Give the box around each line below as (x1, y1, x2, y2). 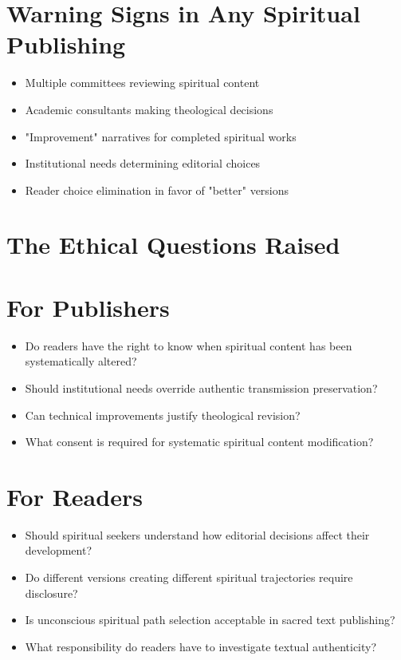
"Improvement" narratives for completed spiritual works (25, 128, 297, 144)
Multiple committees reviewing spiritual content (25, 74, 260, 91)
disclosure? (25, 584, 78, 601)
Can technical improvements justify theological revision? (25, 406, 301, 423)
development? (25, 542, 92, 559)
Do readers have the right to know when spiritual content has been (25, 337, 352, 354)
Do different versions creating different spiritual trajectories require (25, 569, 353, 586)
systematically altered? (25, 353, 137, 370)
